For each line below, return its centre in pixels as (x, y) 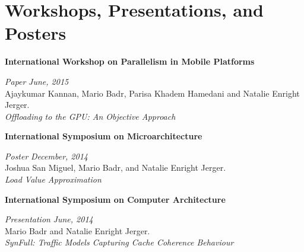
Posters (36, 33)
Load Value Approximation (53, 179)
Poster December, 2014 (46, 156)
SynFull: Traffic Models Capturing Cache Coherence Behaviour (119, 242)
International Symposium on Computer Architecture (115, 199)
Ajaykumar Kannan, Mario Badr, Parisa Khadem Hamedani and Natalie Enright (152, 93)
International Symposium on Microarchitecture (104, 136)
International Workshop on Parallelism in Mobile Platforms (130, 61)
